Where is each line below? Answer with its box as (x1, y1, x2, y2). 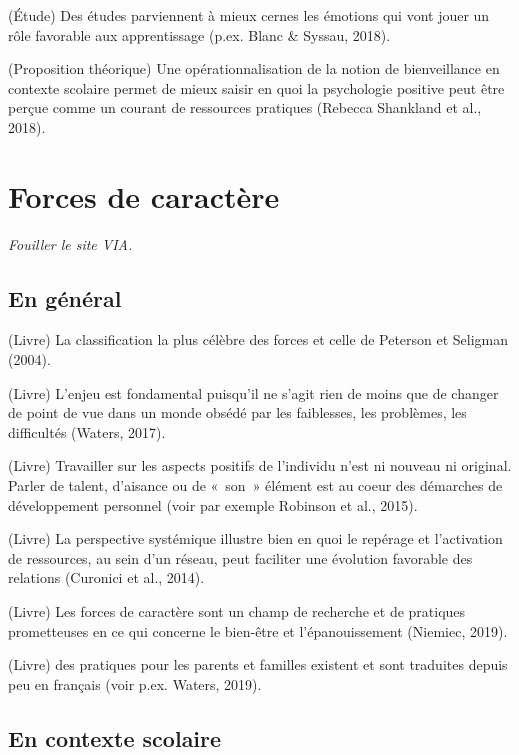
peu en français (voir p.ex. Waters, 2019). (8, 673, 262, 694)
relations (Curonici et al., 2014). (8, 567, 205, 588)
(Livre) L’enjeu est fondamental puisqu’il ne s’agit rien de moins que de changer (8, 382, 499, 403)
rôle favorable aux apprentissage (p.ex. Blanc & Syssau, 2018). (8, 24, 391, 45)
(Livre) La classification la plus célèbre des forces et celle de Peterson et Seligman (8, 329, 509, 350)
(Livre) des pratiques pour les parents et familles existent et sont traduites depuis (8, 654, 508, 675)
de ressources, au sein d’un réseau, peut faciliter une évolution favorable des (8, 547, 473, 568)
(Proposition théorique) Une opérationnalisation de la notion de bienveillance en (8, 58, 500, 79)
